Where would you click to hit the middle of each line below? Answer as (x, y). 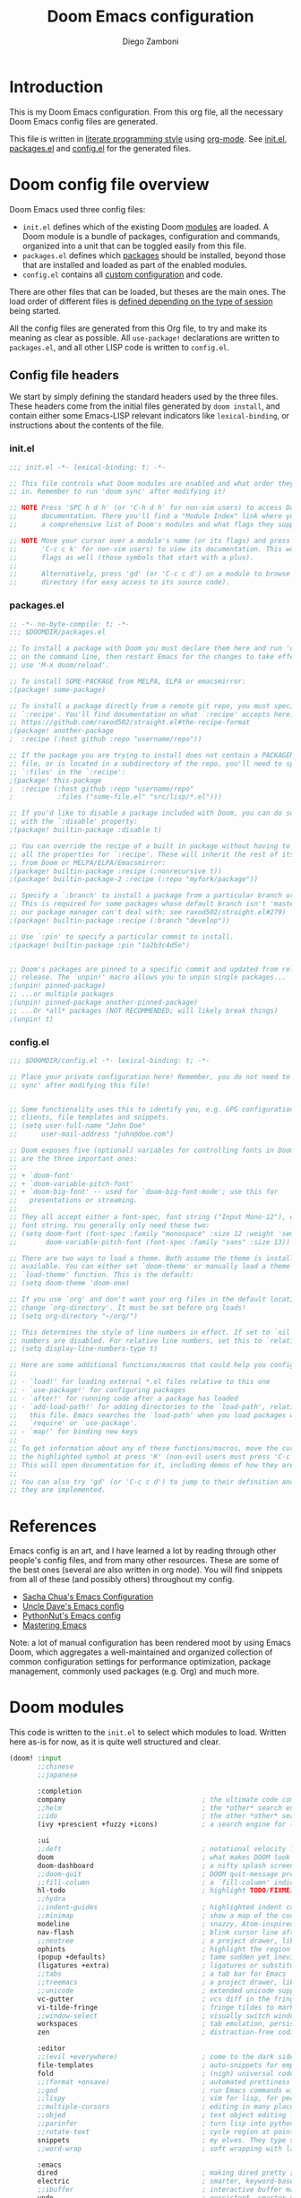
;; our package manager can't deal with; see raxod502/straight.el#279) (148, 913)
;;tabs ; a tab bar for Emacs (162, 1974)
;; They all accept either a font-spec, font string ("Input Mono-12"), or (154, 1217)
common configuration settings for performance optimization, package (140, 1662)
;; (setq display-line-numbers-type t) (84, 1349)
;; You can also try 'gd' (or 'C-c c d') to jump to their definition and (152, 1482)
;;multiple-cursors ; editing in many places (168, 2107)
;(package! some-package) (57, 689)
